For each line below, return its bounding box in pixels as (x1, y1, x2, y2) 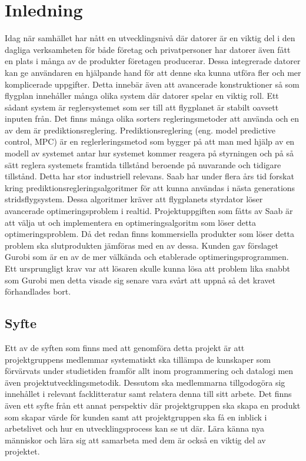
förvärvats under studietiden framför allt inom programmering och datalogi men (5, 365, 294, 377)
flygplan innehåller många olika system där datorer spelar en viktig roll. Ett (5, 89, 279, 102)
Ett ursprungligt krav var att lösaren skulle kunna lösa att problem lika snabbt (5, 262, 291, 274)
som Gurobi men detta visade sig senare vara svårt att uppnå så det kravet (5, 273, 275, 286)
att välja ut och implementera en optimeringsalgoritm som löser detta (5, 216, 256, 228)
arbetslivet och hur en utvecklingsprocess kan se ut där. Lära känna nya (5, 422, 264, 435)
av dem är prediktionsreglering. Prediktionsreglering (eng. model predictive (5, 123, 275, 136)
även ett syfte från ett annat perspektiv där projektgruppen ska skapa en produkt (5, 399, 301, 411)
